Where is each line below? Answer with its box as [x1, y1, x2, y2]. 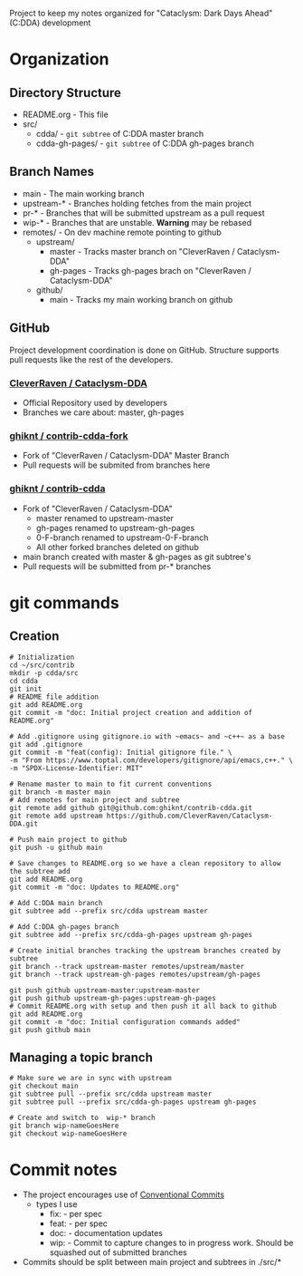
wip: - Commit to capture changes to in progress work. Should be [49, 1237, 294, 1249]
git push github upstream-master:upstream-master [9, 985, 201, 995]
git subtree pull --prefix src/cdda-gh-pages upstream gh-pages [9, 1097, 257, 1107]
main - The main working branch [22, 188, 145, 198]
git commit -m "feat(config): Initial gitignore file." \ [9, 748, 232, 757]
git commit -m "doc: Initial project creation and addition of [9, 708, 253, 717]
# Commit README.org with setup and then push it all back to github [9, 1001, 278, 1010]
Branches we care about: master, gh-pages [22, 407, 185, 418]
